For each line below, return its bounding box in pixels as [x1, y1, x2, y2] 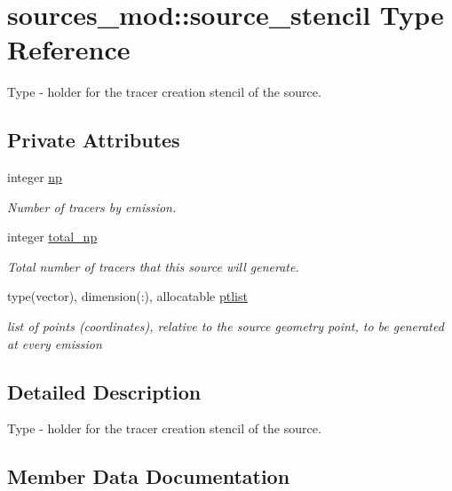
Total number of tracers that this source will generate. [7, 257, 299, 275]
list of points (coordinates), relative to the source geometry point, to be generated [7, 317, 444, 336]
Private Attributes [7, 126, 180, 154]
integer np [7, 168, 62, 186]
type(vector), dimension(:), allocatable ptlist [7, 287, 248, 305]
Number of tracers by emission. [7, 197, 177, 216]
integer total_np [7, 227, 98, 246]
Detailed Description [7, 377, 202, 405]
